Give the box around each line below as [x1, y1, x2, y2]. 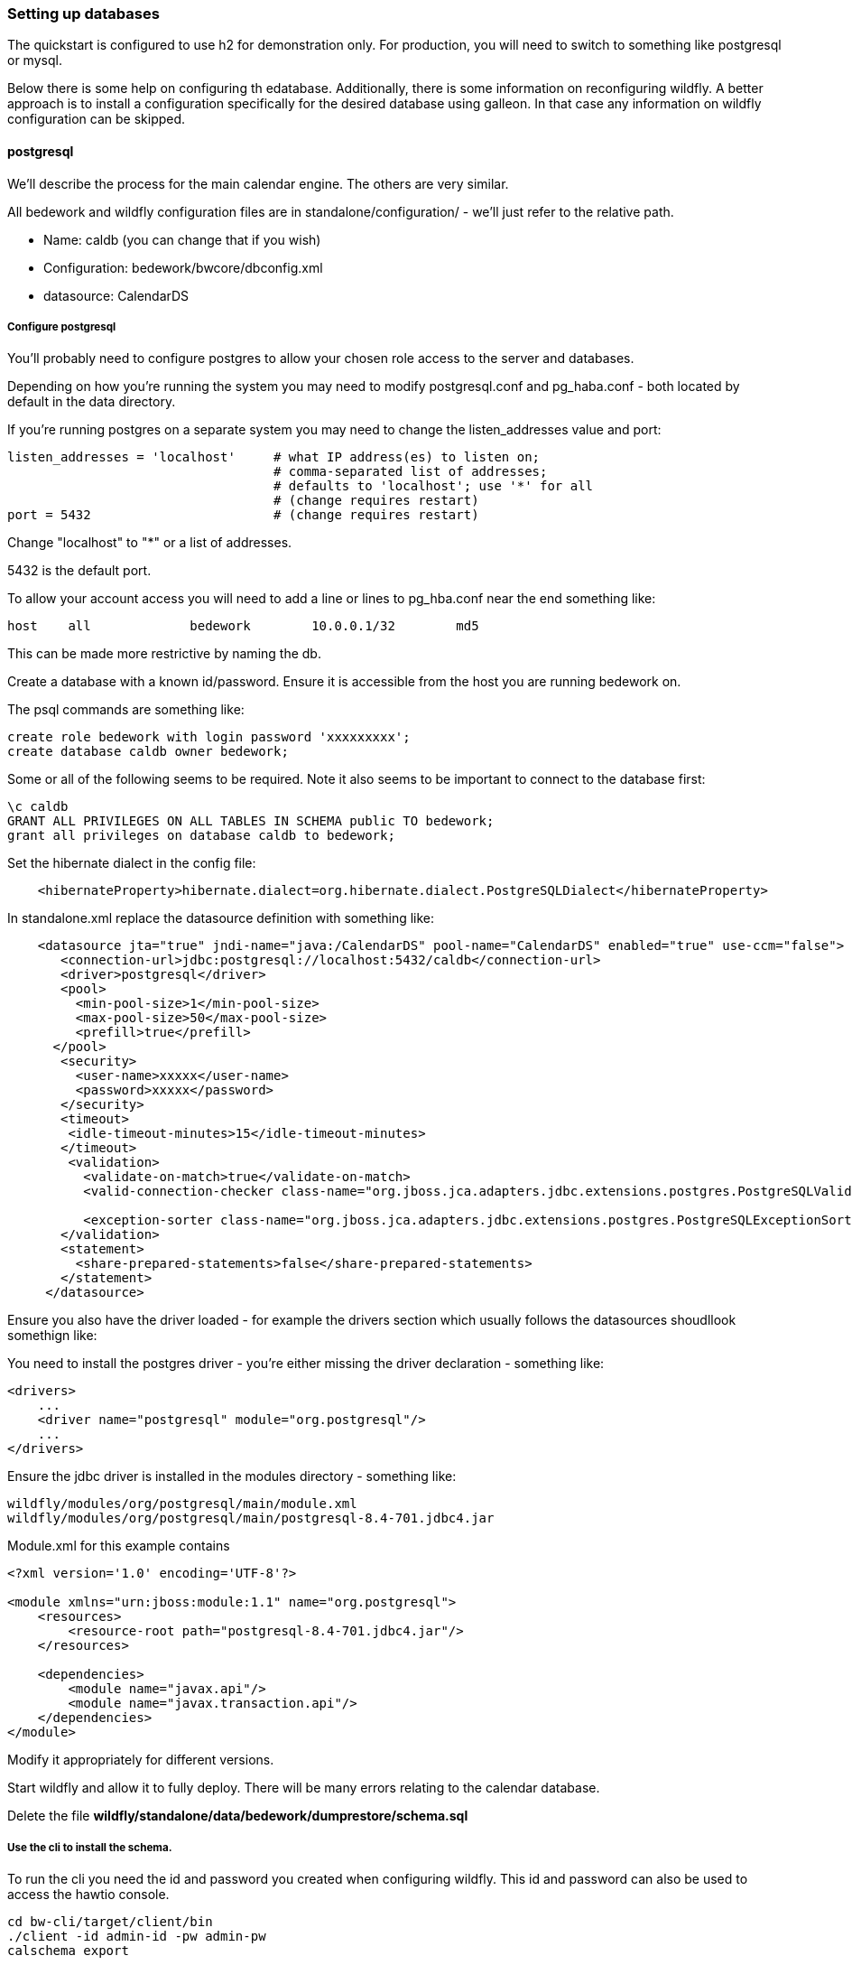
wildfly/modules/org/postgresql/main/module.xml [7, 1496, 357, 1512]
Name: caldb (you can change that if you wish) [43, 231, 321, 247]
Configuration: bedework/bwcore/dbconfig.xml [43, 259, 323, 275]
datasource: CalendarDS [43, 287, 190, 303]
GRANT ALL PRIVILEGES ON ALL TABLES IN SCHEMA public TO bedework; [7, 814, 495, 829]
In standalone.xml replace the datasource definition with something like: [7, 910, 435, 927]
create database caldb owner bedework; [7, 744, 289, 759]
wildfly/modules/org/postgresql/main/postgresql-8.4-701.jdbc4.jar [7, 1511, 495, 1526]
